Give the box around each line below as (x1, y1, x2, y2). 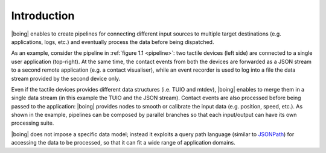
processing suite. (11, 119, 54, 126)
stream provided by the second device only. (11, 75, 121, 82)
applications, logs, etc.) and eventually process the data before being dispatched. (11, 38, 214, 45)
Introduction (11, 9, 75, 22)
